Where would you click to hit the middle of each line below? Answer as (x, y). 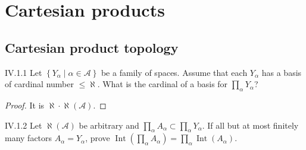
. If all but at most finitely (250, 125)
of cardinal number (39, 84)
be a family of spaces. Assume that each (174, 72)
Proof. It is (25, 105)
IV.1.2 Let (24, 125)
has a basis (282, 72)
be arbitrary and (109, 125)
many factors (29, 138)
